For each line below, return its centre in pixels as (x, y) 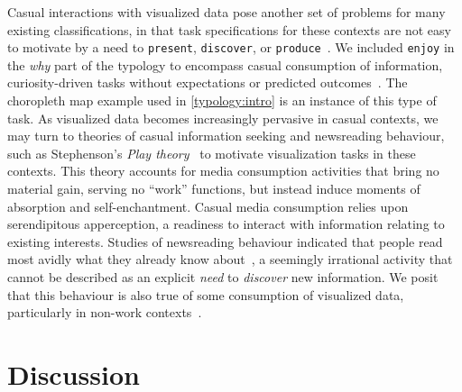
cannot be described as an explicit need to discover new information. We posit (223, 276)
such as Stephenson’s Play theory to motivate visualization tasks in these (212, 153)
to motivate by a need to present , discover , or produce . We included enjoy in (231, 47)
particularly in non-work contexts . (105, 312)
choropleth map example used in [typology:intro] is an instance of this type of (222, 100)
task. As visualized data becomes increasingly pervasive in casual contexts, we (223, 118)
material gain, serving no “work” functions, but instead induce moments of (214, 188)
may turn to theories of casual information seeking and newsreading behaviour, (226, 136)
